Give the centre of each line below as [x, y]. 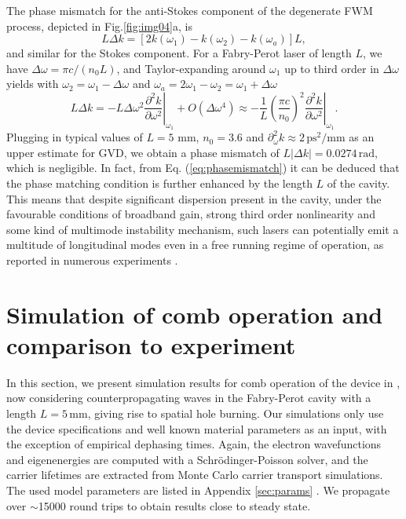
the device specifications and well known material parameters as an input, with [197, 428]
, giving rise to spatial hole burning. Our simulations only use [236, 413]
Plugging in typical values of [75, 137]
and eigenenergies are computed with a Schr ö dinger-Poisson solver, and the [187, 459]
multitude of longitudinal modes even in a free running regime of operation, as [195, 245]
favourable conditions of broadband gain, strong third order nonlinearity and [191, 214]
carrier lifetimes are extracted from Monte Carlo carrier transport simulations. [195, 475]
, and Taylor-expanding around [191, 68]
